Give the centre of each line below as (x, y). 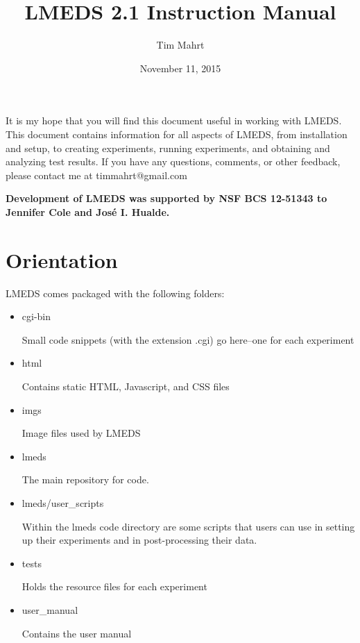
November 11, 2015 (180, 68)
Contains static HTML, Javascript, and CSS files (126, 386)
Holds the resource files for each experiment (114, 586)
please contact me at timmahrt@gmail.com (96, 175)
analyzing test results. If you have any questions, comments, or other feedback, (173, 161)
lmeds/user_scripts (63, 502)
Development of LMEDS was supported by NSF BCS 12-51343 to (166, 198)
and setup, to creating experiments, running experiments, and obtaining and (168, 148)
